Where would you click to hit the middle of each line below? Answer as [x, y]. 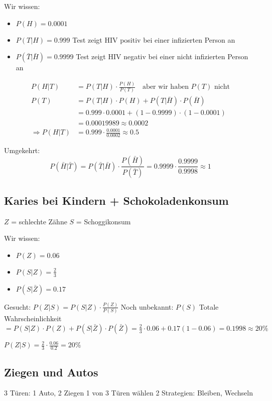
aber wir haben [166, 87]
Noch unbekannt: [147, 306]
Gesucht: [18, 306]
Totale [209, 306]
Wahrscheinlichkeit [33, 318]
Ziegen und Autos [51, 372]
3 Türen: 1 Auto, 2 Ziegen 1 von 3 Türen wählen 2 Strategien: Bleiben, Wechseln [129, 393]
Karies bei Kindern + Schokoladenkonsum [116, 200]
